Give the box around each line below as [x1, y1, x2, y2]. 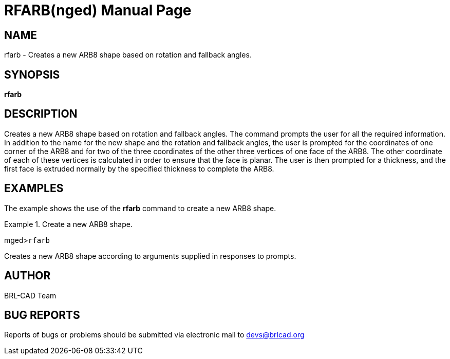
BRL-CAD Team [4, 291, 57, 300]
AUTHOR [4, 269, 51, 282]
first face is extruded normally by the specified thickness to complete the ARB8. [4, 164, 274, 173]
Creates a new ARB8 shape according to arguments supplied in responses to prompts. [4, 251, 296, 260]
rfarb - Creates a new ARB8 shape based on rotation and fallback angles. [4, 50, 252, 60]
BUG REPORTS [4, 308, 80, 322]
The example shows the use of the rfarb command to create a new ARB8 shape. [4, 203, 276, 213]
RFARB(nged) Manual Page [4, 2, 192, 19]
